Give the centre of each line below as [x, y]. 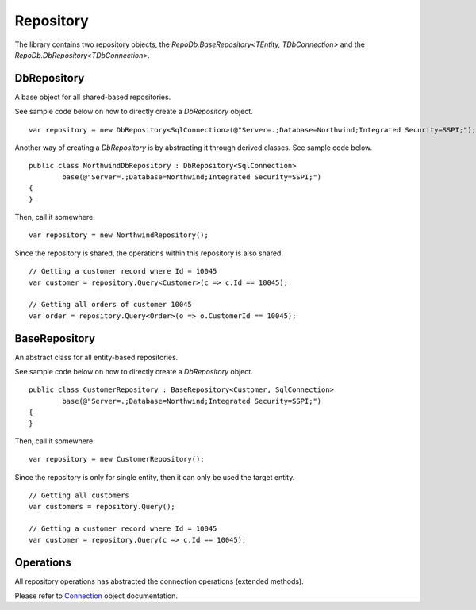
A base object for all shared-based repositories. [93, 97]
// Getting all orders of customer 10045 [110, 305]
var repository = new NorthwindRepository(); [119, 235]
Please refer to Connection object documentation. [96, 596]
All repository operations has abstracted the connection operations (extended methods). [159, 581]
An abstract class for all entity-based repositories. [96, 357]
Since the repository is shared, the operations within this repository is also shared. [149, 253]
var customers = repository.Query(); [102, 506]
